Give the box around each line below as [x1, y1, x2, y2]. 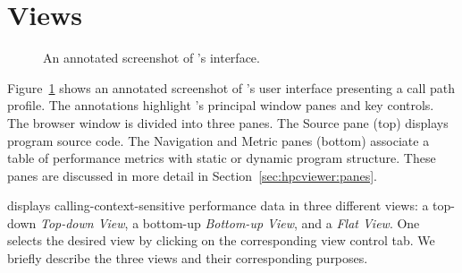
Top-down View [39, 213, 125, 232]
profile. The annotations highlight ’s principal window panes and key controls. [7, 96, 434, 115]
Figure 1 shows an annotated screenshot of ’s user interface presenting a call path [7, 78, 456, 97]
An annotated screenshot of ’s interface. [43, 48, 260, 67]
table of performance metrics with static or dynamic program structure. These [7, 149, 436, 167]
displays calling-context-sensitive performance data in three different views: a [7, 196, 429, 215]
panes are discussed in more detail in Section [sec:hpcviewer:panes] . [7, 166, 377, 184]
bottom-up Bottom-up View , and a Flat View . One [142, 213, 420, 232]
